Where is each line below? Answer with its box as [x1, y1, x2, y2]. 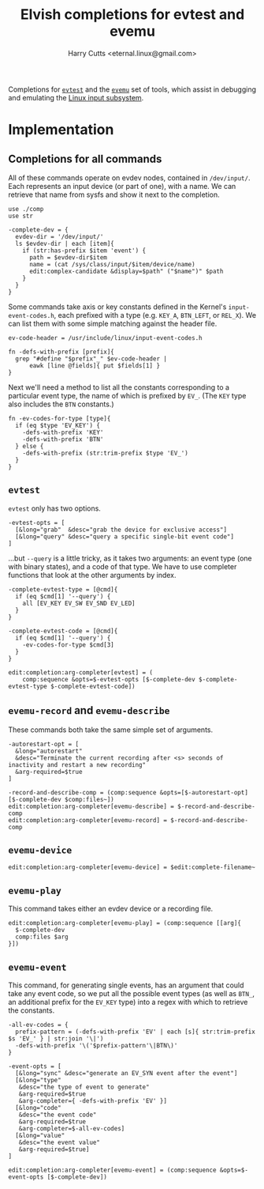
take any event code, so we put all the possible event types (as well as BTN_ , [8, 989, 255, 998]
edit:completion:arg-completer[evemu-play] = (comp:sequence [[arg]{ [8, 919, 242, 927]
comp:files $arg [15, 933, 69, 942]
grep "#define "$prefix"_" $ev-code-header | [15, 354, 168, 363]
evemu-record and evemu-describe [8, 704, 170, 717]
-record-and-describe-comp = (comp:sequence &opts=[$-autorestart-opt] [8, 788, 248, 796]
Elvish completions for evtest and [20, 6, 245, 24]
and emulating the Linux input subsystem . [8, 92, 144, 102]
